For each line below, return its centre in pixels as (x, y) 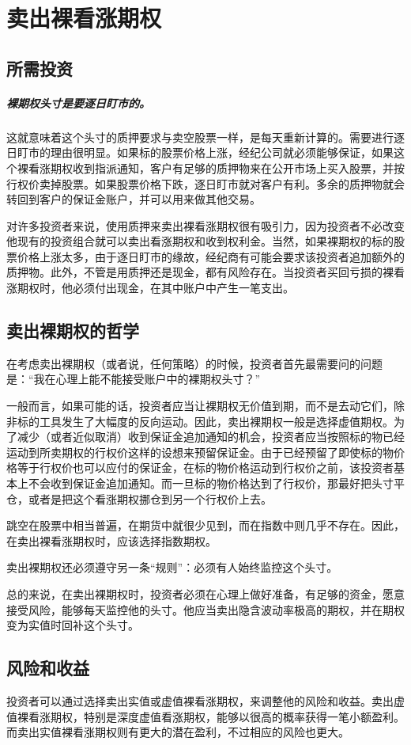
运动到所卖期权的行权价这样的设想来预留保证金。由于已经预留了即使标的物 (200, 452)
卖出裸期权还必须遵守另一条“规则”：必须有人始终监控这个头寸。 (172, 567)
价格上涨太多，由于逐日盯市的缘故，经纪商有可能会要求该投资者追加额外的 (211, 256)
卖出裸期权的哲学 (73, 331)
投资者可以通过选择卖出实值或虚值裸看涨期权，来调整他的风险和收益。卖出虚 (205, 700)
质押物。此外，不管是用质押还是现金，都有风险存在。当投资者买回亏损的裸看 (205, 272)
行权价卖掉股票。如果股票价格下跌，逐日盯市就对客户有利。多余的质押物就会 (205, 183)
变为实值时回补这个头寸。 (73, 625)
